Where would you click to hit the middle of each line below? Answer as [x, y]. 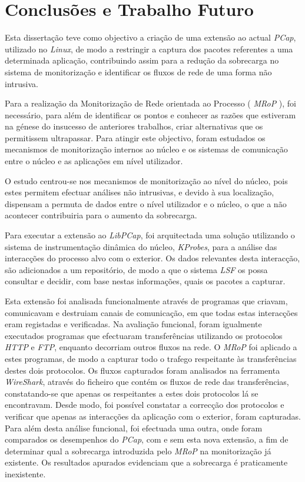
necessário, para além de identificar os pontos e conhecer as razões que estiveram [150, 114]
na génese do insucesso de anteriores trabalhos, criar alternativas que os [134, 126]
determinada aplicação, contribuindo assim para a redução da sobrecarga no [142, 60]
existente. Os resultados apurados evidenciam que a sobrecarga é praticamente [146, 462]
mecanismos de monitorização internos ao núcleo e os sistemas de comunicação [146, 149]
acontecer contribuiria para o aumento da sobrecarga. [101, 215]
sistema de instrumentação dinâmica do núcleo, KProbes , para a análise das [141, 246]
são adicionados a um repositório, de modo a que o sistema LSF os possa [136, 269]
